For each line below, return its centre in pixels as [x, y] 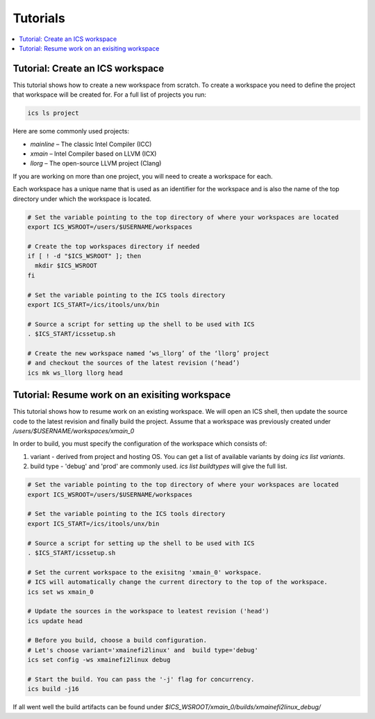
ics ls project [53, 113]
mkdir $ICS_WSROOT [66, 266]
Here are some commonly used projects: [71, 131]
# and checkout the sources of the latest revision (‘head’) [134, 363]
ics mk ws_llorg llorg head [75, 373]
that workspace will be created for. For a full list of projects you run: [110, 95]
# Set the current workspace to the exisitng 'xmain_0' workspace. [145, 572]
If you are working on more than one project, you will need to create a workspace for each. [143, 176]
